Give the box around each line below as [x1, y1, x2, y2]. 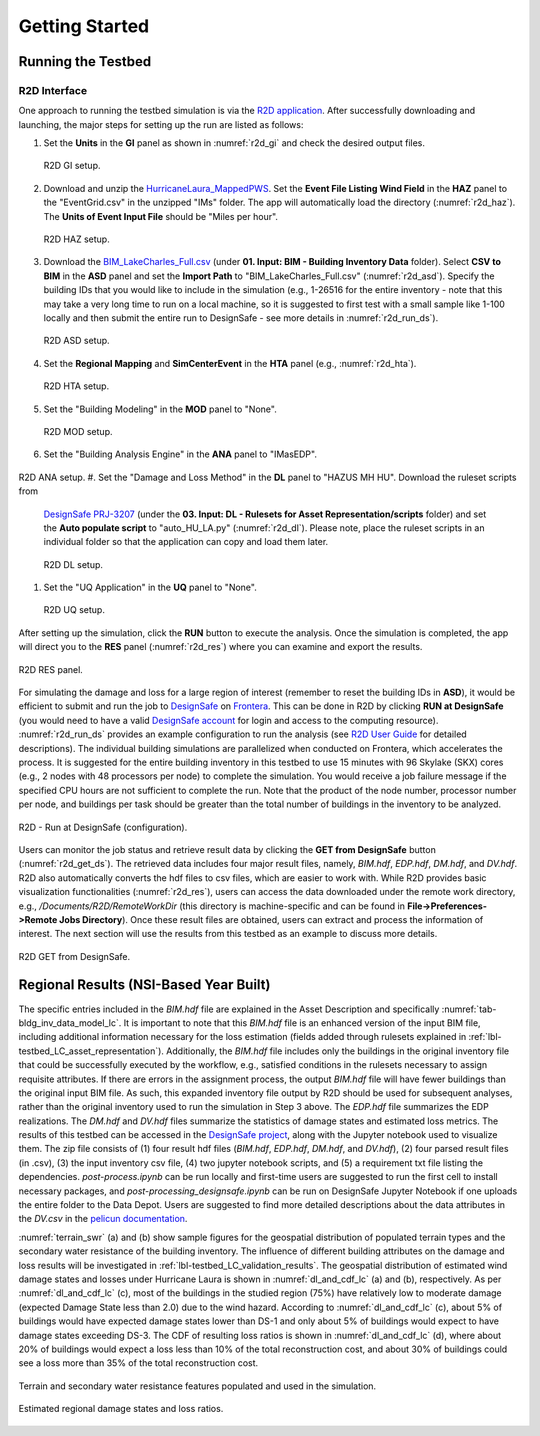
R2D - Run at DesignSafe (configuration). [18, 821, 188, 833]
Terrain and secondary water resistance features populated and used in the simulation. [18, 1380, 377, 1392]
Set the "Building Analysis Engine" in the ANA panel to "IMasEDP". [43, 448, 317, 460]
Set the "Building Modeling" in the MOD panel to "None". [43, 403, 277, 415]
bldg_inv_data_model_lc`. [18, 1016, 122, 1029]
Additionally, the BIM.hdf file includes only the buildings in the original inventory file [166, 1045, 510, 1057]
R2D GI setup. [43, 160, 101, 172]
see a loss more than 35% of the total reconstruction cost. [18, 1357, 259, 1369]
